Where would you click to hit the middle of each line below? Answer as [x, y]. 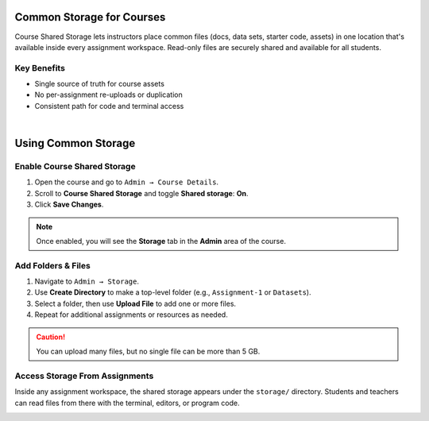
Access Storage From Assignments [84, 376]
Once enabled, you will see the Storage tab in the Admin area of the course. [161, 241]
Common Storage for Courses [90, 17]
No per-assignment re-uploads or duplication [108, 95]
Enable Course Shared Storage [75, 166]
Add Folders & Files [52, 265]
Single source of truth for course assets [99, 84]
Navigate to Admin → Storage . [87, 281]
